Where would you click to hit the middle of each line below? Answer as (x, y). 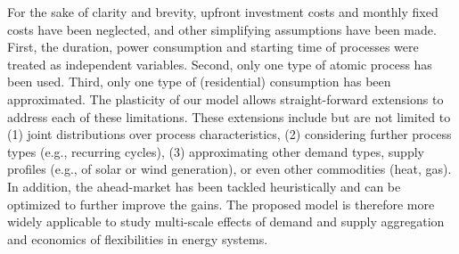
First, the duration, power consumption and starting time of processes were (213, 47)
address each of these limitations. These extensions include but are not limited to (229, 116)
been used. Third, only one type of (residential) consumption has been (199, 82)
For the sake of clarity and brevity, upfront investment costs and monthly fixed (223, 12)
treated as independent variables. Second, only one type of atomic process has (220, 64)
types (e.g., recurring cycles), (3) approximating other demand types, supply (216, 151)
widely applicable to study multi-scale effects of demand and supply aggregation (226, 221)
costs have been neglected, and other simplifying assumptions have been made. (222, 29)
